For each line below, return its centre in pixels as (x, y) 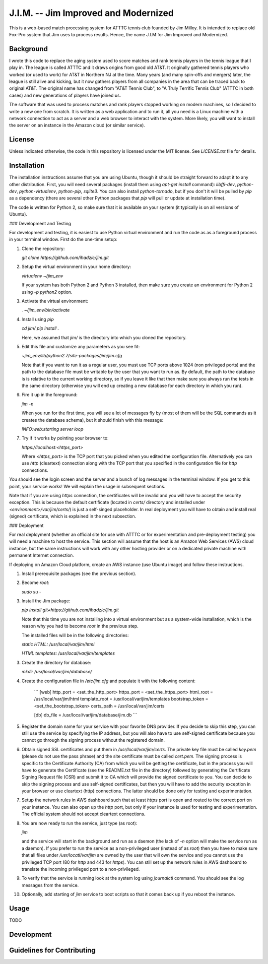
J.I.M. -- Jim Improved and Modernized (91, 13)
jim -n (28, 404)
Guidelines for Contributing (52, 950)
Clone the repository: (43, 249)
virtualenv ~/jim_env (42, 276)
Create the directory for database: (56, 662)
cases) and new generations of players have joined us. (65, 95)
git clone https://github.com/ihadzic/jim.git (65, 257)
